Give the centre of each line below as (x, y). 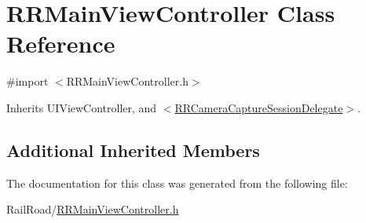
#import (27, 81)
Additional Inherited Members (133, 150)
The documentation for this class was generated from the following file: (177, 183)
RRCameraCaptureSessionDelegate (259, 107)
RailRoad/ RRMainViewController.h (93, 209)
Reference (61, 44)
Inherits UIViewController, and (82, 107)
